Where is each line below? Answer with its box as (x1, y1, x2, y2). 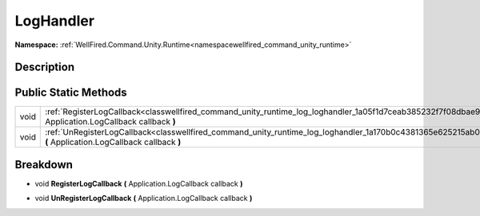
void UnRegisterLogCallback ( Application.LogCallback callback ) (34, 194, 253, 203)
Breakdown (14, 158, 74, 171)
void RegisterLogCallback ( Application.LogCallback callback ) (34, 179, 243, 188)
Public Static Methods (14, 86, 127, 100)
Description (14, 61, 75, 74)
